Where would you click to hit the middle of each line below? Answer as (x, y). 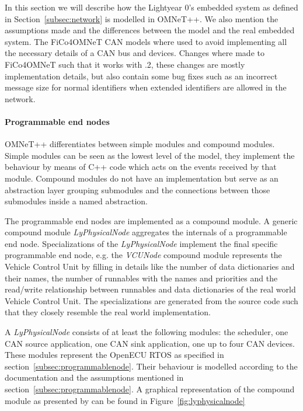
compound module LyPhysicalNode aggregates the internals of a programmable (146, 232)
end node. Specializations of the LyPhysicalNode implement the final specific (141, 243)
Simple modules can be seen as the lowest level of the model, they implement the (150, 155)
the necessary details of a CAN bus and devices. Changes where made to (135, 53)
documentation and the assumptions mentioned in (94, 377)
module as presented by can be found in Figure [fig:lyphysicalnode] (125, 400)
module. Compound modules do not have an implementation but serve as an (142, 178)
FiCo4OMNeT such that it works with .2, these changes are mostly (125, 64)
